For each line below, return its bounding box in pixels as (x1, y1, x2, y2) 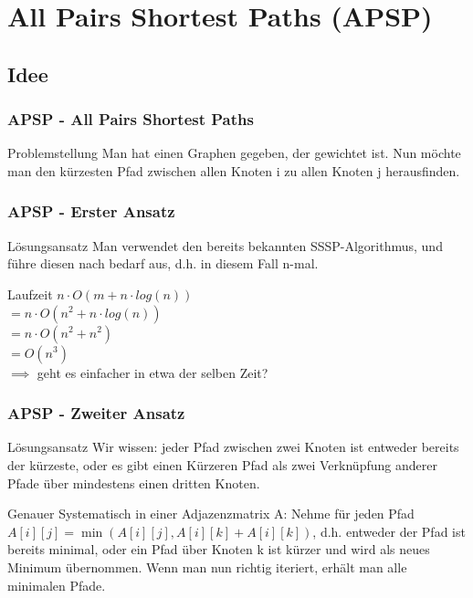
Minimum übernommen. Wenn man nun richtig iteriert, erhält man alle (7, 557, 407, 576)
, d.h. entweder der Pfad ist (312, 521, 466, 540)
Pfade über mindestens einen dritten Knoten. (7, 473, 260, 492)
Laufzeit (7, 284, 53, 303)
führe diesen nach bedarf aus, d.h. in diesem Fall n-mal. (7, 254, 319, 273)
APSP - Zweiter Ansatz (7, 402, 185, 425)
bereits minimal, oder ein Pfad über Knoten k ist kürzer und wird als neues (7, 540, 430, 559)
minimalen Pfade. (7, 575, 106, 594)
